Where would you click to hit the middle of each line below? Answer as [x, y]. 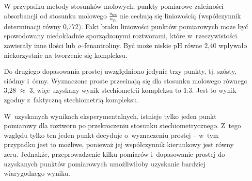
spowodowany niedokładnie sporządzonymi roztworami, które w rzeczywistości [121, 36]
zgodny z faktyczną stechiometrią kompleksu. [71, 99]
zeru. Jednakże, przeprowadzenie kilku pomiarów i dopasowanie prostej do [115, 154]
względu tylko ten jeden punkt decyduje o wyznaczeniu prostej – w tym [111, 135]
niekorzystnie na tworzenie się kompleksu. [66, 55]
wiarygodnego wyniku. [37, 173]
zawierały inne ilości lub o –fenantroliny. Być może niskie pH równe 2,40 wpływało [126, 45]
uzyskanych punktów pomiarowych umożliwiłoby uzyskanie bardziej [105, 163]
